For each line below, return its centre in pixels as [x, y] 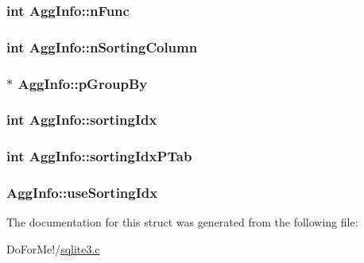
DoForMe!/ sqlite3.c [53, 249]
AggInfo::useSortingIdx [82, 193]
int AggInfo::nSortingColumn [102, 46]
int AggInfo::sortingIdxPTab [99, 156]
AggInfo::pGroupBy [83, 83]
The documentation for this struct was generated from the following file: [182, 222]
